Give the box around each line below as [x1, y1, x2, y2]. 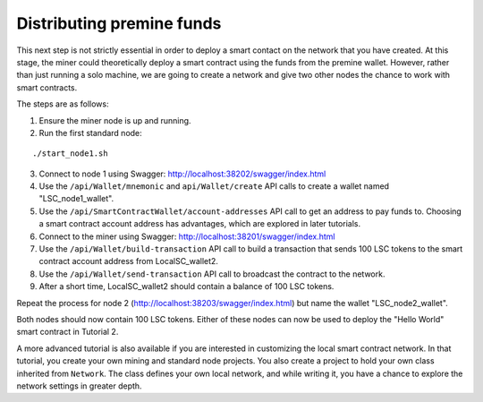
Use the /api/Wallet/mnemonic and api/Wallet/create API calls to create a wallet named [38, 181, 389, 192]
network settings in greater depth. [16, 381, 142, 391]
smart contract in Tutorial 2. [16, 327, 119, 338]
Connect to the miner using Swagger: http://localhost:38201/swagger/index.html [38, 231, 335, 242]
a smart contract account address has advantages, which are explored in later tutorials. [38, 218, 361, 229]
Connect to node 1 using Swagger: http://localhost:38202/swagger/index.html [38, 168, 326, 179]
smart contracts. [16, 81, 78, 93]
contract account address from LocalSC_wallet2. [38, 256, 219, 267]
